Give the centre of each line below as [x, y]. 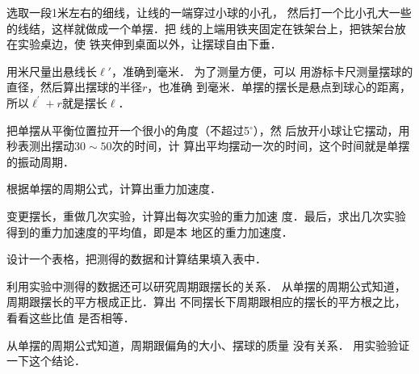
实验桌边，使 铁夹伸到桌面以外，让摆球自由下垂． [149, 44]
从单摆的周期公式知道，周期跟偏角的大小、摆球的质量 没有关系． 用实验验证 [208, 345]
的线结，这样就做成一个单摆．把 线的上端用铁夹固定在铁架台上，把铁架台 [201, 28]
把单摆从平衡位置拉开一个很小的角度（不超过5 [128, 130]
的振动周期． [40, 161]
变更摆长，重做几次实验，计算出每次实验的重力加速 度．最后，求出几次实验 [206, 215]
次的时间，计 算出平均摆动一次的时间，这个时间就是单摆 [261, 146]
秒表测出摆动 [40, 146]
